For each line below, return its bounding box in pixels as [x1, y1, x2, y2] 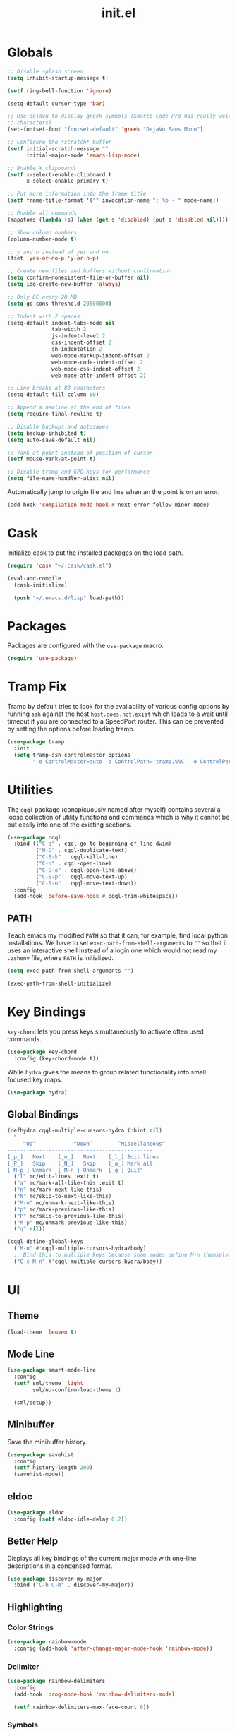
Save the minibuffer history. [7, 1437, 87, 1446]
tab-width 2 [51, 326, 87, 333]
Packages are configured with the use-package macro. [7, 641, 164, 650]
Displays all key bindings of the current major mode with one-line [7, 1554, 197, 1562]
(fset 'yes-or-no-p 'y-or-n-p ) [7, 255, 99, 262]
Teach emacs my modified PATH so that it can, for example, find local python [7, 931, 228, 940]
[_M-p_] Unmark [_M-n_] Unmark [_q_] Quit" [7, 1166, 143, 1173]
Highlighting [7, 1601, 63, 1613]
